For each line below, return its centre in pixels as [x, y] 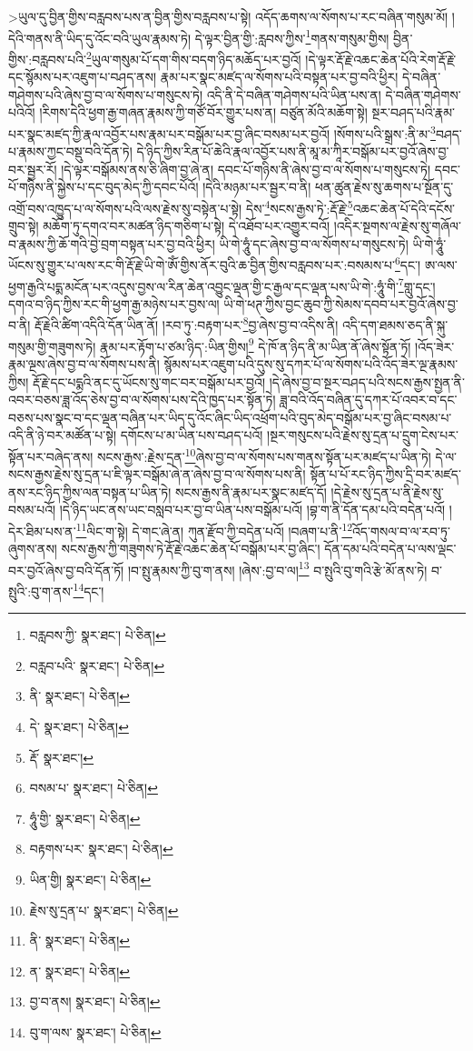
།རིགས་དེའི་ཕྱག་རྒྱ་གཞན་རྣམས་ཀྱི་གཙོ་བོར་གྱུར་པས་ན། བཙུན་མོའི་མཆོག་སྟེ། [203, 112]
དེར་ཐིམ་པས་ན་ [42, 531]
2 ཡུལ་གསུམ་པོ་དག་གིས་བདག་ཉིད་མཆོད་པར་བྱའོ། [193, 57]
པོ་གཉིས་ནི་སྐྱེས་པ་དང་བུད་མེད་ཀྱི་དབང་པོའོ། [103, 187]
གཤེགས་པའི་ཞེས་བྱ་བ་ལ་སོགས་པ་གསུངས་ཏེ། [106, 94]
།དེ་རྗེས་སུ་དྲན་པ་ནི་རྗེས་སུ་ [387, 491]
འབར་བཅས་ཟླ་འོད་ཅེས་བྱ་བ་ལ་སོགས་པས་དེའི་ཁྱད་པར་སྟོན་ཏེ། [142, 400]
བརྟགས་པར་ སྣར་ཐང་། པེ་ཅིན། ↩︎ [101, 849]
